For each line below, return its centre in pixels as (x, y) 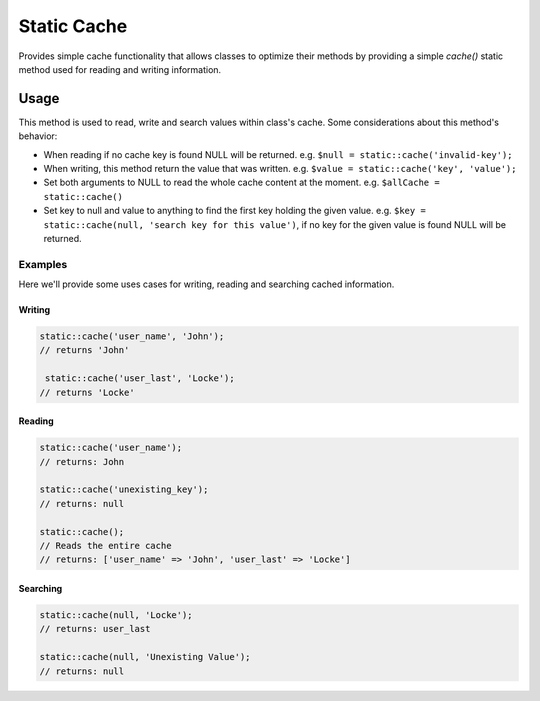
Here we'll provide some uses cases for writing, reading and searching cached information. (206, 284)
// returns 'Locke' (87, 392)
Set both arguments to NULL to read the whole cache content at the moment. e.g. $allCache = (241, 182)
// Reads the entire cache (105, 545)
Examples (43, 264)
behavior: (38, 136)
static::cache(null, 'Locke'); (116, 614)
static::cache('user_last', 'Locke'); (140, 378)
